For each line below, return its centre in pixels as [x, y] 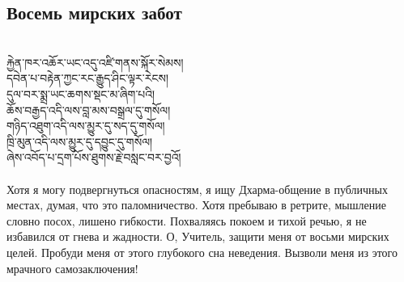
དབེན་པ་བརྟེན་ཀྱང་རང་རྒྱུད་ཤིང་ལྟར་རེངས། [88, 78]
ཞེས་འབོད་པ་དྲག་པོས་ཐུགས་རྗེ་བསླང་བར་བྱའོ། [94, 157]
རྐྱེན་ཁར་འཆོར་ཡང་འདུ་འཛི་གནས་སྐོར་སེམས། [95, 62]
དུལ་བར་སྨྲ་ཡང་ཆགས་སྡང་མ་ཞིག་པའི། [81, 93]
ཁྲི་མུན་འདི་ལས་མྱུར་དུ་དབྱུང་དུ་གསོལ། [80, 141]
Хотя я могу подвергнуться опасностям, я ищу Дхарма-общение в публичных [198, 189]
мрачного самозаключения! [72, 268]
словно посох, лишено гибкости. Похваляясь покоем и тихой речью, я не [187, 220]
